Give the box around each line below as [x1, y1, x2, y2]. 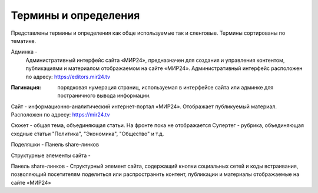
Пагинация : [11, 84, 41, 91]
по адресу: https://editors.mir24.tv [25, 73, 111, 80]
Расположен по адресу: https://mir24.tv [11, 111, 110, 118]
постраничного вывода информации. [57, 92, 151, 99]
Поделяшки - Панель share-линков [11, 141, 100, 148]
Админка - [11, 48, 38, 55]
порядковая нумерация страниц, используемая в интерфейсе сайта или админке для [57, 84, 274, 91]
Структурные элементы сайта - [11, 152, 91, 159]
